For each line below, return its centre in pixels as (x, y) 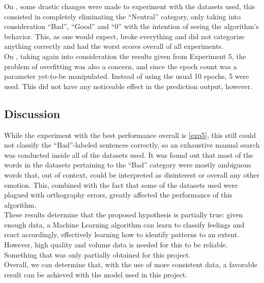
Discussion (32, 113)
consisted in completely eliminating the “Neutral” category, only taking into (122, 16)
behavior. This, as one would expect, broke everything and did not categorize (124, 36)
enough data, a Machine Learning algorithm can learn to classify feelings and (124, 224)
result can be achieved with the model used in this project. (96, 274)
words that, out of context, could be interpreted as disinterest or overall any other (132, 174)
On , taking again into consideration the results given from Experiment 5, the (125, 56)
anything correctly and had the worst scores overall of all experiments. (114, 46)
